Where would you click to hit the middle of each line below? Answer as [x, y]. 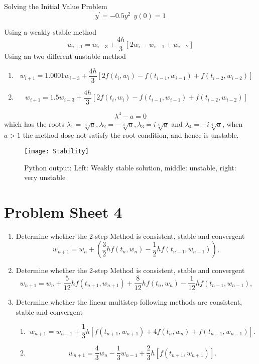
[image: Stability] [56, 151]
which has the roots [34, 123]
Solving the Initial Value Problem [56, 6]
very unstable [45, 177]
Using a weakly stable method [50, 31]
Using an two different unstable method [65, 56]
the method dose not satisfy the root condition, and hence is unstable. [131, 135]
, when [232, 123]
